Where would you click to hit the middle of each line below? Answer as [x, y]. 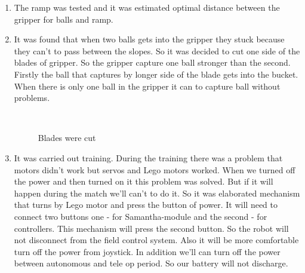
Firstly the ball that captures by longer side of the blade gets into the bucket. [156, 74]
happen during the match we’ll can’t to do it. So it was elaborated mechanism [157, 193]
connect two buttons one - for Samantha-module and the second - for [141, 216]
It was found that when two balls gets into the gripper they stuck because [149, 39]
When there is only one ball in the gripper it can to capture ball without [147, 86]
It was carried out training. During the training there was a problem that [148, 157]
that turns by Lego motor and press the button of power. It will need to [146, 205]
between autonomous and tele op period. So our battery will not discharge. [151, 263]
